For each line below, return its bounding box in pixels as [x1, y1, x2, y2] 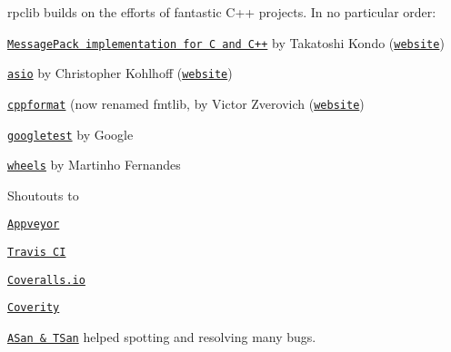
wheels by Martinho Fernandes [7, 155, 181, 174]
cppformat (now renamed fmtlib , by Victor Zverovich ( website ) [7, 93, 365, 112]
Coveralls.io [7, 273, 85, 287]
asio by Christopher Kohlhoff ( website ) [7, 64, 233, 83]
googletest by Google [7, 124, 134, 143]
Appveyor [7, 218, 60, 231]
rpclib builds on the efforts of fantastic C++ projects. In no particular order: [7, 3, 436, 21]
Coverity [7, 301, 60, 315]
